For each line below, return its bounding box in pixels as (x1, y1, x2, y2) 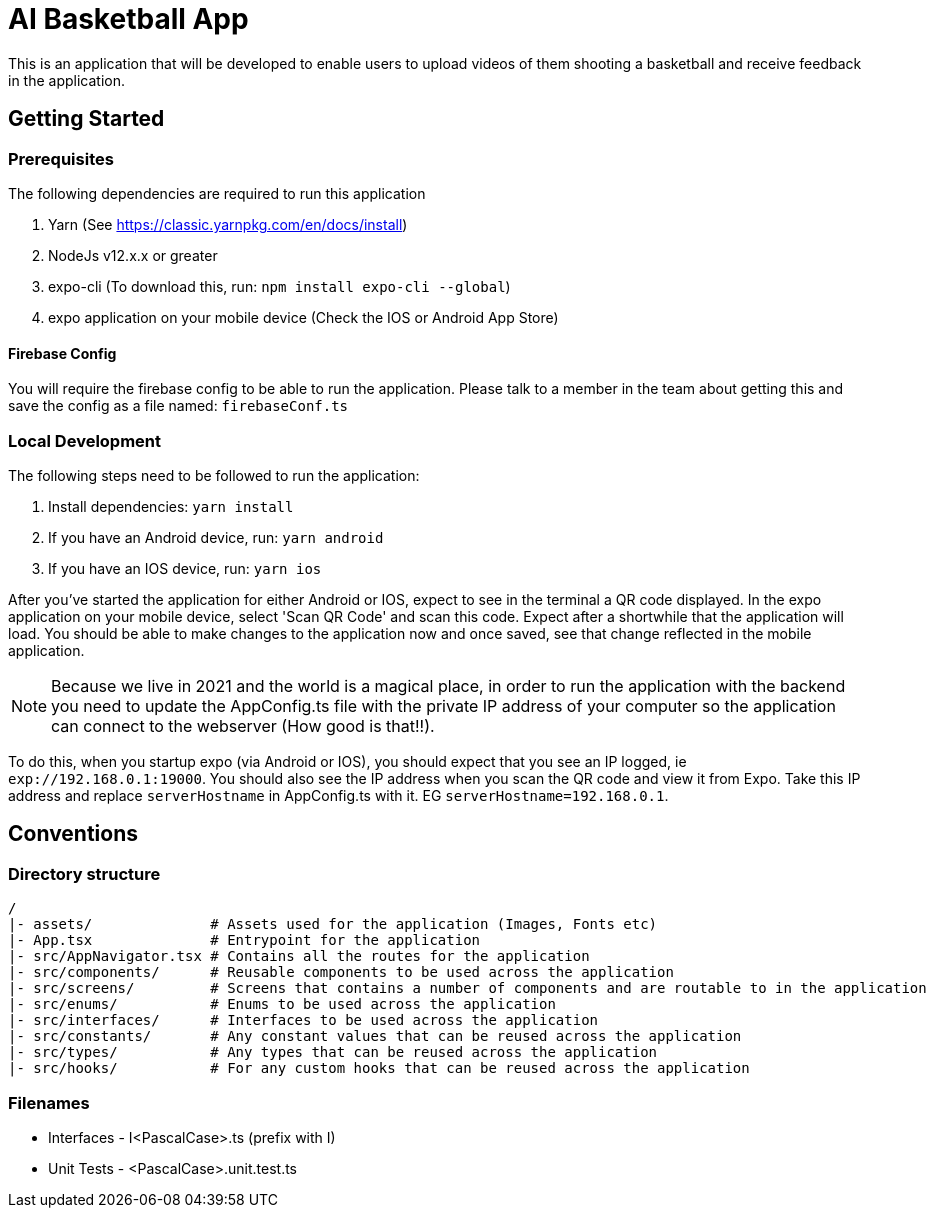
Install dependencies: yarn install (48, 497, 294, 515)
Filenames (8, 1092, 90, 1113)
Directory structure (8, 863, 161, 884)
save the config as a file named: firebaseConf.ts (8, 397, 349, 415)
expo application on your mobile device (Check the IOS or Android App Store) (48, 308, 559, 326)
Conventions (8, 821, 139, 847)
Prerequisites (8, 148, 114, 169)
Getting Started (8, 106, 165, 132)
